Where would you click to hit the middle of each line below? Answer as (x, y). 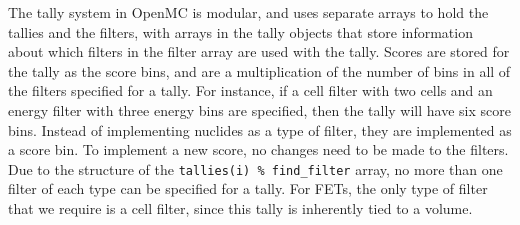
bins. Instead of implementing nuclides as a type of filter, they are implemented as (260, 129)
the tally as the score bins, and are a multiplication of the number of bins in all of (259, 70)
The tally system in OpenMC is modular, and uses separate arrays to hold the (248, 12)
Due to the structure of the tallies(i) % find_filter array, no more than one (255, 168)
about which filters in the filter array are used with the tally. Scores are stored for (259, 51)
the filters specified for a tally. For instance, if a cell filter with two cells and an (250, 90)
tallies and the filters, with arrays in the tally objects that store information (240, 31)
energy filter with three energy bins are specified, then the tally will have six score (259, 109)
